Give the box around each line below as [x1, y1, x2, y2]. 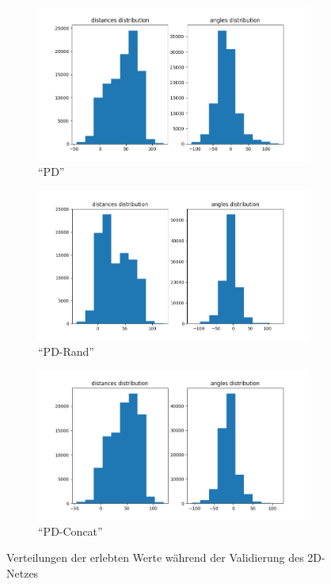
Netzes [6, 564, 39, 581]
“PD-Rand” [38, 342, 94, 359]
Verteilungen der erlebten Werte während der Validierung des [6, 549, 304, 566]
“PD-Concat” [38, 522, 103, 539]
